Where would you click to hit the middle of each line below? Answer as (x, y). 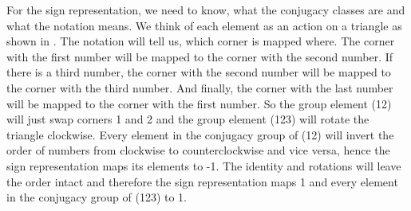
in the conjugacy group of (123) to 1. (97, 197)
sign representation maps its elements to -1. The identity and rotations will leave (204, 165)
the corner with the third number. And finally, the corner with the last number (200, 87)
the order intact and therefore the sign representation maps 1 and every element (202, 181)
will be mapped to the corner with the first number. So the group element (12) (199, 103)
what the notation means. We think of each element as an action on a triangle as (204, 25)
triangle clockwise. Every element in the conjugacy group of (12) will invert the (200, 134)
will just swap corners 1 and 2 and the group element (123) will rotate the (188, 119)
